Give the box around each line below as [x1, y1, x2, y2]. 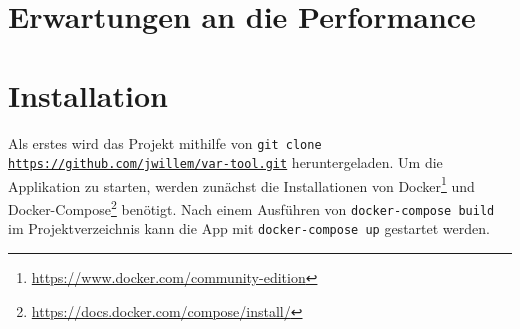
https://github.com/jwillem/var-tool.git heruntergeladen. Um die [8, 152, 443, 173]
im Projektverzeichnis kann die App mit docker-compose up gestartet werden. [8, 218, 490, 239]
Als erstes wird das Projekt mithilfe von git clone [8, 132, 322, 153]
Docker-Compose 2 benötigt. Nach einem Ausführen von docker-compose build [8, 196, 495, 219]
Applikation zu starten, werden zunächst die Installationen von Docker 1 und [8, 172, 475, 196]
